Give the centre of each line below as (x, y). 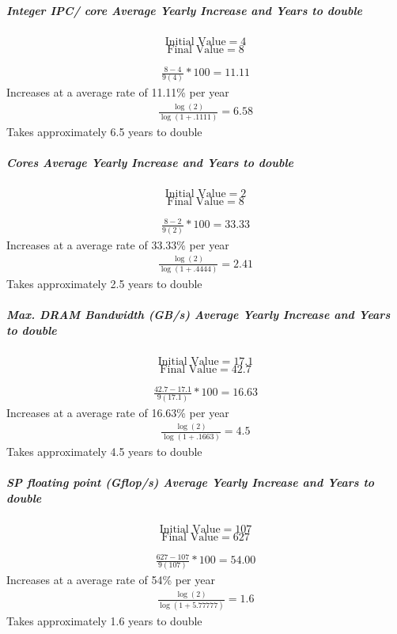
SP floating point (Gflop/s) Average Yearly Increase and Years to (191, 482)
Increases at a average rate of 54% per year (111, 580)
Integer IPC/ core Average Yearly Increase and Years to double (185, 10)
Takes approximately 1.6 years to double (104, 620)
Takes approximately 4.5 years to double (104, 451)
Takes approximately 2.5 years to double (104, 283)
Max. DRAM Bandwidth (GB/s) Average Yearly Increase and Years (198, 315)
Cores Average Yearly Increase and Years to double (150, 162)
